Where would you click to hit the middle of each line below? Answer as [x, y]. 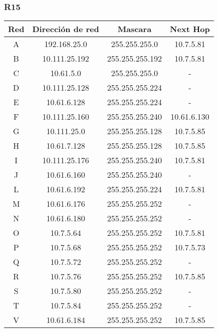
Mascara [135, 29]
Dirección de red [66, 29]
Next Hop [190, 29]
